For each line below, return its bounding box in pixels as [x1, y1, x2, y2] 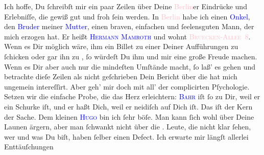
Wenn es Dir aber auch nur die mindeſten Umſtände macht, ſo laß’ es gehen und [4, 61, 256, 72]
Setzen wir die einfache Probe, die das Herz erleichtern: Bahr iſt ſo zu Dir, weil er [4, 91, 260, 102]
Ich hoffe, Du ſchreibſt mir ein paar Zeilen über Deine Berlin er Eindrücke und [4, 1, 247, 11]
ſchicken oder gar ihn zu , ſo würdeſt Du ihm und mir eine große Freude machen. [4, 51, 257, 61]
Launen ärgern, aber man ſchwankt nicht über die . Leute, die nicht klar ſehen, [4, 121, 251, 132]
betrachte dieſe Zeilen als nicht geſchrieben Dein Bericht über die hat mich [4, 71, 237, 82]
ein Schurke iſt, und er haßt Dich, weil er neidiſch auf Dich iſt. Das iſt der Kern [4, 101, 253, 112]
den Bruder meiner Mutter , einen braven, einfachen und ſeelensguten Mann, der [4, 21, 254, 32]
